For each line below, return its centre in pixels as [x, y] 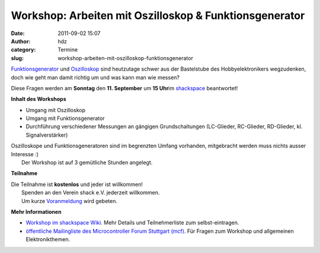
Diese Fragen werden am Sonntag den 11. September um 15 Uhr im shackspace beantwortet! [124, 88]
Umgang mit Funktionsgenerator [65, 118]
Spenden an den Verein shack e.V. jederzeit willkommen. [91, 192]
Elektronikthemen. [48, 239]
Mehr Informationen [36, 211]
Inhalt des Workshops [39, 99]
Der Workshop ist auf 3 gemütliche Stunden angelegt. [87, 163]
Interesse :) [25, 154]
